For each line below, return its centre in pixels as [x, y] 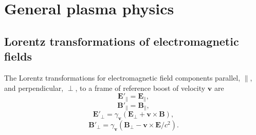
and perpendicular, [34, 88]
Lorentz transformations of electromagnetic [122, 41]
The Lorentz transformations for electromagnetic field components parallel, [122, 77]
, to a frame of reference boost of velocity [140, 88]
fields [18, 56]
